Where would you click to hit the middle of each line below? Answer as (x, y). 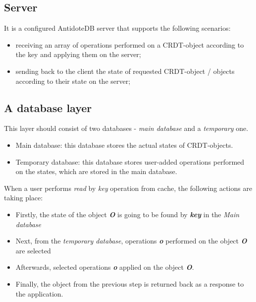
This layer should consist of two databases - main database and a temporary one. (126, 128)
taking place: (24, 198)
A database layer (48, 107)
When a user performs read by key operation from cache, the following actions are (128, 188)
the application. (39, 293)
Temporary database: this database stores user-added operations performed (130, 161)
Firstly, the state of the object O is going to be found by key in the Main (128, 214)
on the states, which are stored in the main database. (96, 171)
